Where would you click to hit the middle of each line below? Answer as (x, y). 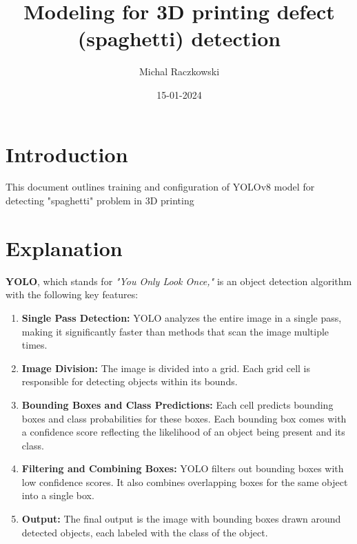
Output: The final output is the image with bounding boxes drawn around (181, 519)
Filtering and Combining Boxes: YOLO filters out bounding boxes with (183, 468)
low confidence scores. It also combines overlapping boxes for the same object (185, 482)
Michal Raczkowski (179, 71)
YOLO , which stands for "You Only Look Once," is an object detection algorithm (179, 281)
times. (34, 345)
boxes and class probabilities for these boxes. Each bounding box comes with (184, 418)
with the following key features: (72, 294)
